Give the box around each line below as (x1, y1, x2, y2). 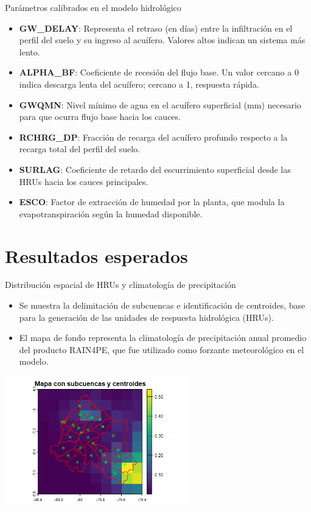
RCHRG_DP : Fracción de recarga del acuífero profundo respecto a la (19, 130, 288, 143)
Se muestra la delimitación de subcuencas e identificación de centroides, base (19, 299, 306, 312)
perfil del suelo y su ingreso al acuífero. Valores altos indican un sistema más (19, 33, 306, 46)
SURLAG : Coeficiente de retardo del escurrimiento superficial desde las (19, 163, 291, 175)
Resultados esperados (5, 243, 188, 268)
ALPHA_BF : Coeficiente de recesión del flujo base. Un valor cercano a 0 (19, 66, 299, 79)
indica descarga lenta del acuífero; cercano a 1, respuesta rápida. (19, 77, 259, 90)
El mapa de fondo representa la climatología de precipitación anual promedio (19, 331, 307, 344)
